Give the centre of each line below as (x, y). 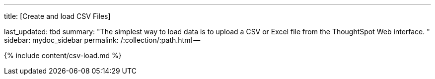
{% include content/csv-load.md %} (63, 55)
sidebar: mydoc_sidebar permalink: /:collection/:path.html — (102, 40)
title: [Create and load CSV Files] (57, 16)
